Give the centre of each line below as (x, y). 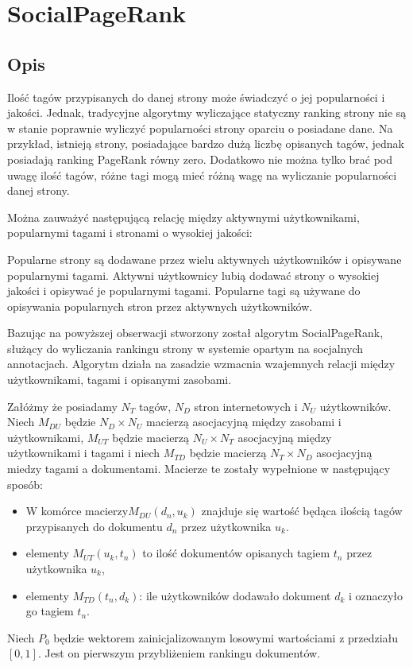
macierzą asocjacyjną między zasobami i (244, 422)
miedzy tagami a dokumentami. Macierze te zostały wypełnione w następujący (199, 469)
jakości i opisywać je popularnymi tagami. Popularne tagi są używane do (184, 291)
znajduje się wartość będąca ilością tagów (302, 511)
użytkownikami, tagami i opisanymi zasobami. (120, 380)
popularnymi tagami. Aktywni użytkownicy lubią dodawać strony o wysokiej (193, 275)
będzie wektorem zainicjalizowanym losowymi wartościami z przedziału (226, 637)
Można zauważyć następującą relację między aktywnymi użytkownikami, (183, 217)
